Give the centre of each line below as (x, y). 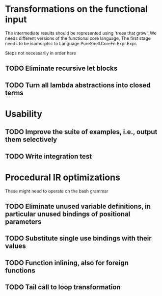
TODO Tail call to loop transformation (63, 287)
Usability (24, 114)
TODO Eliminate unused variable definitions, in (78, 206)
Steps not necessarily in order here (40, 53)
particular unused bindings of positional (68, 214)
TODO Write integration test (49, 156)
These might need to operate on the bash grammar (57, 191)
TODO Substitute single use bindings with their (78, 238)
